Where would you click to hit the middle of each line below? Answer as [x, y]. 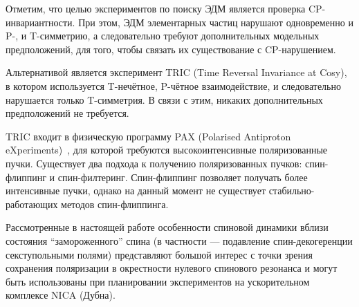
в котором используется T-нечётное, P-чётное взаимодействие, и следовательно [173, 85]
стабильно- [292, 190]
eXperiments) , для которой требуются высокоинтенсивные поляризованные [167, 150]
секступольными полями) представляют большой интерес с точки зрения [159, 254]
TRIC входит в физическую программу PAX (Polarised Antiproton [148, 136]
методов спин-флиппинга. [115, 204]
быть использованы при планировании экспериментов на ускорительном [158, 281]
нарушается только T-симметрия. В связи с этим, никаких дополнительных [164, 99]
